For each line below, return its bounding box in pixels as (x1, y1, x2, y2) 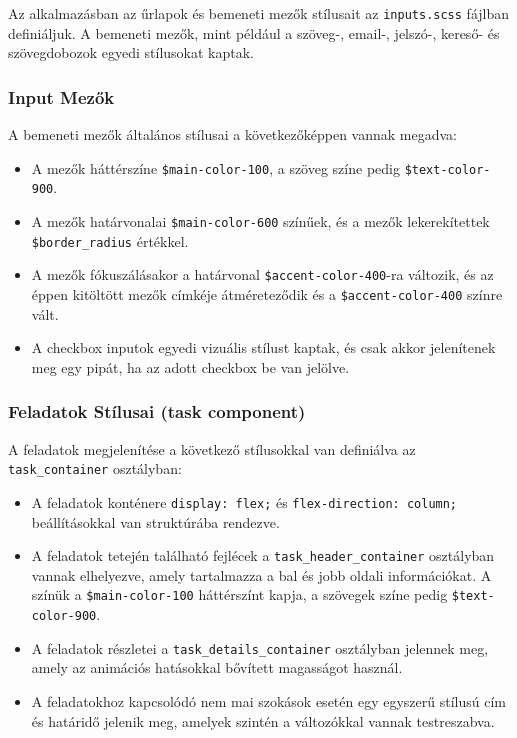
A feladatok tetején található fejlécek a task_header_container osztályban (31, 545, 495, 566)
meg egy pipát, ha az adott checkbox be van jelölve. (31, 356, 350, 377)
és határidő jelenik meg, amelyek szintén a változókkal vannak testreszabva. (31, 710, 495, 731)
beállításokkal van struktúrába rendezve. (31, 511, 280, 532)
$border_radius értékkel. (31, 230, 189, 251)
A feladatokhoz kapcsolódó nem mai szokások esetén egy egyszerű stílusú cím (31, 690, 506, 711)
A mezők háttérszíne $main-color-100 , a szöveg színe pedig (31, 157, 400, 178)
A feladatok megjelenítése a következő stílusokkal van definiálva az (8, 438, 416, 459)
